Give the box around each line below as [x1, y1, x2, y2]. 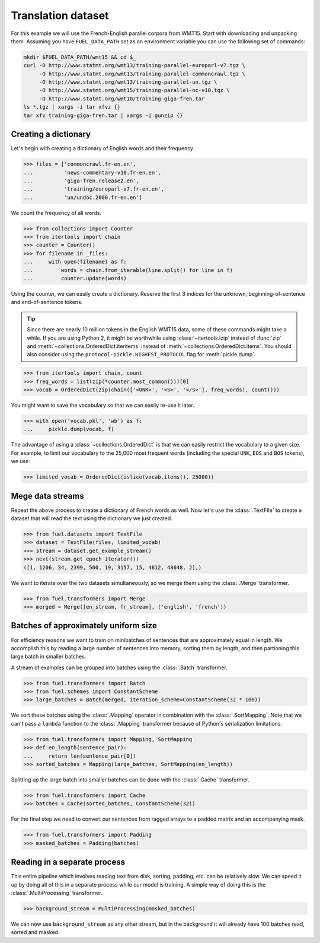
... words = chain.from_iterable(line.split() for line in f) [23, 267, 233, 273]
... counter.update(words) [23, 275, 127, 282]
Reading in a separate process [11, 857, 126, 867]
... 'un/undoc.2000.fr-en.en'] [23, 194, 142, 201]
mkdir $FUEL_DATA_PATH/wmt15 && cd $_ [23, 53, 136, 61]
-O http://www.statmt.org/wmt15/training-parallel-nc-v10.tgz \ [39, 87, 230, 94]
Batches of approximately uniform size [11, 621, 157, 631]
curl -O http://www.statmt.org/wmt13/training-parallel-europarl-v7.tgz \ [23, 62, 246, 69]
